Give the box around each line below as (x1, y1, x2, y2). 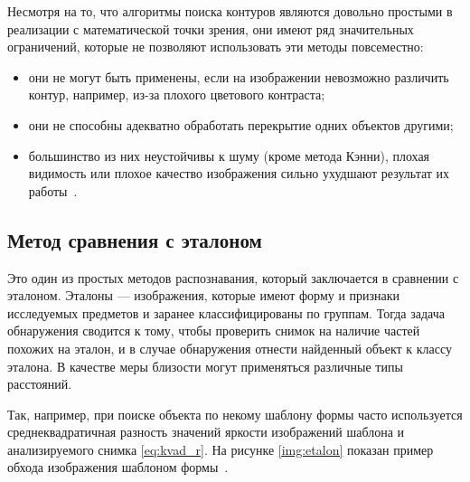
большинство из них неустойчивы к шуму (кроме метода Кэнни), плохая (28, 146, 430, 165)
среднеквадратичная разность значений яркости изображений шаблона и (7, 422, 405, 441)
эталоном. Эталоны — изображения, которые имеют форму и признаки (7, 286, 400, 305)
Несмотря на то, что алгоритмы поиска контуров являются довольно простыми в (7, 2, 453, 20)
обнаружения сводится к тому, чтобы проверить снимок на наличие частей (7, 321, 420, 340)
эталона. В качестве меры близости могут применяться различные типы (7, 356, 403, 375)
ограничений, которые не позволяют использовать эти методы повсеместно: (7, 37, 424, 56)
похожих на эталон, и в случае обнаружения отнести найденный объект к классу (7, 338, 453, 357)
